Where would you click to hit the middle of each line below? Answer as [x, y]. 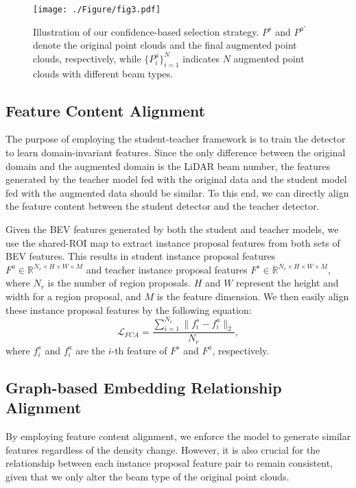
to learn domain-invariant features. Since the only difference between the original [176, 152]
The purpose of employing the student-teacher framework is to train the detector [176, 139]
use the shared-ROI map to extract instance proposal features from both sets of [173, 242]
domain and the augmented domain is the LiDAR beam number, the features [168, 166]
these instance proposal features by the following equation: [129, 309]
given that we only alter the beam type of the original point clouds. [147, 476]
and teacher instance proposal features [167, 269]
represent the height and [287, 283]
